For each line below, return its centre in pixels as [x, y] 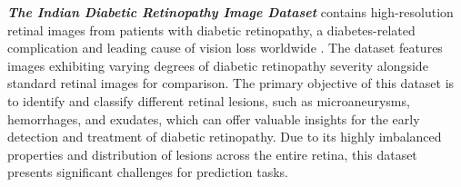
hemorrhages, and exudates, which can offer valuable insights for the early [214, 118]
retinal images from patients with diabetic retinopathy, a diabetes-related [211, 30]
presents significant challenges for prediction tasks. [148, 172]
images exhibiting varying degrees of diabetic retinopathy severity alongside [218, 65]
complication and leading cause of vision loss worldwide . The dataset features [225, 48]
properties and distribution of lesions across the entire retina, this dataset [212, 154]
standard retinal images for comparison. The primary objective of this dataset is [231, 83]
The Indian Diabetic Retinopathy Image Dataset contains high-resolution [230, 12]
